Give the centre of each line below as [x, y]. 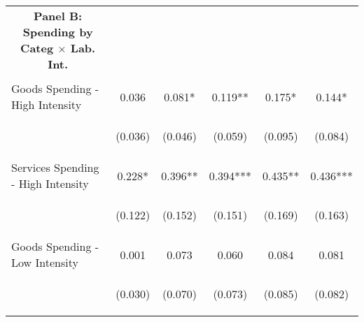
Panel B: [58, 16]
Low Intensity [45, 262]
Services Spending [55, 167]
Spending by [58, 32]
